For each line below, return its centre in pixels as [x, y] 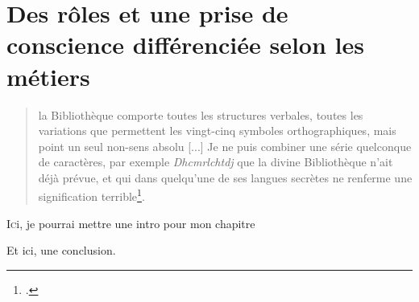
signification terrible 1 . [91, 195]
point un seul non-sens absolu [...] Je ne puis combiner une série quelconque [225, 146]
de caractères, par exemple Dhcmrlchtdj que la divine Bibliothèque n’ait [216, 162]
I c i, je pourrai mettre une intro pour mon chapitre [131, 223]
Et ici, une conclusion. [61, 250]
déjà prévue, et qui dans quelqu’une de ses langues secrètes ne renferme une [225, 177]
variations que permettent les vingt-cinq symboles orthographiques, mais [217, 131]
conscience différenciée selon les [185, 45]
